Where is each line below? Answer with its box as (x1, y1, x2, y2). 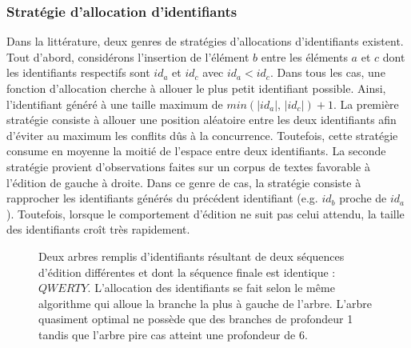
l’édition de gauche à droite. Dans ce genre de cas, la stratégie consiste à (6, 174, 361, 190)
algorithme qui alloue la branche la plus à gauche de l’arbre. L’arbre (38, 294, 373, 311)
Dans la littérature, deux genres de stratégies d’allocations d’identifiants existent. (6, 33, 404, 50)
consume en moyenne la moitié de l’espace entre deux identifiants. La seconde (6, 142, 386, 159)
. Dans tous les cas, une (269, 64, 385, 81)
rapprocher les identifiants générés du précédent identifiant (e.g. (6, 190, 318, 206)
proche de (339, 190, 387, 206)
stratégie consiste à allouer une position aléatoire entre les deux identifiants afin (6, 111, 397, 128)
